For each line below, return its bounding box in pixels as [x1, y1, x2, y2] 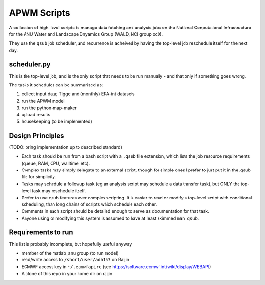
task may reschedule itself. [32, 188, 86, 194]
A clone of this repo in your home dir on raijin [21, 271, 113, 277]
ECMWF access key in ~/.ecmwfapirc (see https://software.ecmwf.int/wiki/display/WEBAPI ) [21, 263, 211, 270]
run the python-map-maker [21, 105, 77, 111]
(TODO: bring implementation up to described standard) [9, 144, 122, 150]
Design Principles [9, 131, 64, 140]
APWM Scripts [9, 7, 71, 18]
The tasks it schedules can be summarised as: [9, 82, 103, 88]
